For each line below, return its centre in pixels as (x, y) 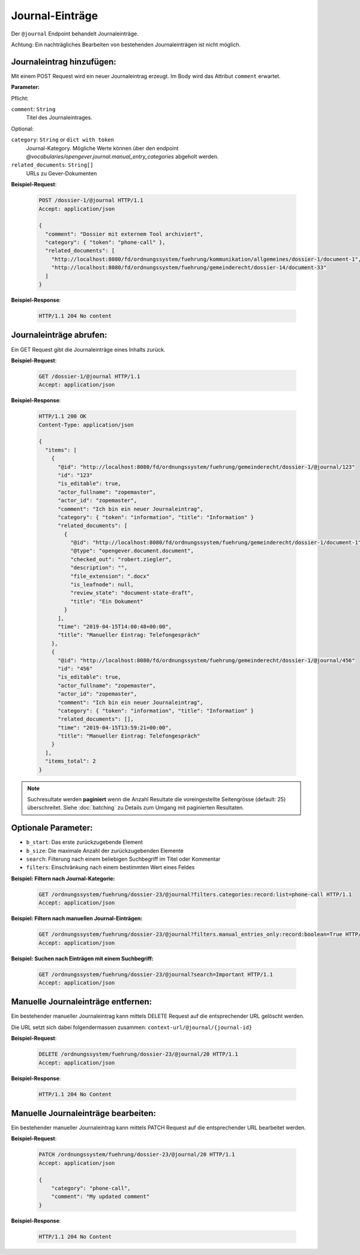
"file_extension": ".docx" (110, 576)
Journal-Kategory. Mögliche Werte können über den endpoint (102, 148)
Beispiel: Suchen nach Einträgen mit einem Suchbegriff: (82, 958)
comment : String (33, 109)
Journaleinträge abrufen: (59, 335)
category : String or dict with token (62, 140)
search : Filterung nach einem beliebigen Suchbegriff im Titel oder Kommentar (123, 859)
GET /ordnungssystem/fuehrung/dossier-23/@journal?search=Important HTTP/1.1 (156, 974)
